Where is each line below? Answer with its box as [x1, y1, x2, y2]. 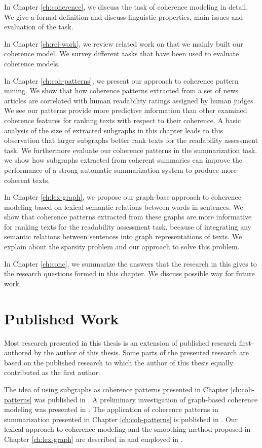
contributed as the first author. [4, 367, 100, 378]
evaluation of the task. [4, 21, 73, 32]
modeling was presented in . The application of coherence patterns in [4, 404, 218, 415]
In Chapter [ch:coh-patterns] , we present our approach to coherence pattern [4, 75, 239, 86]
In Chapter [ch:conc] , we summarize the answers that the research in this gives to [4, 258, 257, 269]
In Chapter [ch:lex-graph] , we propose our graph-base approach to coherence [4, 192, 241, 202]
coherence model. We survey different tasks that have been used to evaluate [4, 48, 239, 59]
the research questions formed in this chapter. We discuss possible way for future [4, 268, 255, 279]
